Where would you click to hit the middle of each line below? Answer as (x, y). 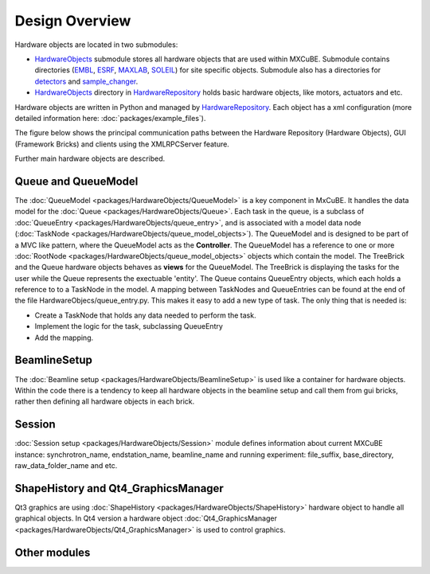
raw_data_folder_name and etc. (66, 466)
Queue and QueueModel (76, 181)
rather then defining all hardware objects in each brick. (105, 401)
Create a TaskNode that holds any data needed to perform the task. (145, 315)
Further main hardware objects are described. (90, 158)
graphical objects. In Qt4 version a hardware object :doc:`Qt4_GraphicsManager (146, 518)
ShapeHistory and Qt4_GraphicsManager (119, 488)
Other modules (53, 552)
